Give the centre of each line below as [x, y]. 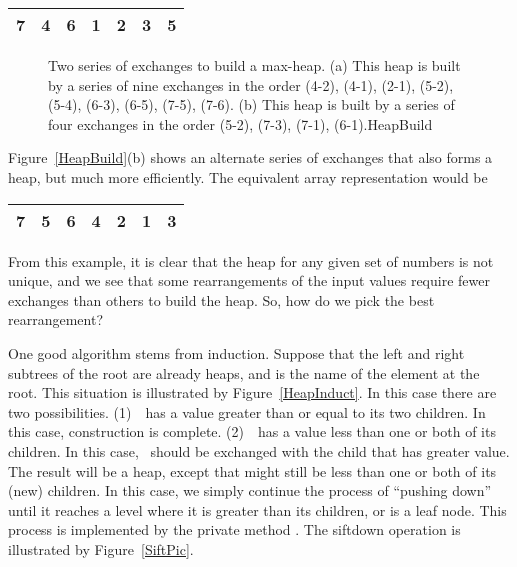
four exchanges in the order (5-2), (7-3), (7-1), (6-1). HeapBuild [240, 123]
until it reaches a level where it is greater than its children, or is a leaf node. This [257, 509]
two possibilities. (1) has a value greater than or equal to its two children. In [247, 411]
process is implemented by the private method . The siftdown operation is [234, 529]
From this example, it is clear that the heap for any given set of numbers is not [251, 260]
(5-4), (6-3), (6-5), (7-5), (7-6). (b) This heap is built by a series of [251, 104]
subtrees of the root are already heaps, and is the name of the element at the [244, 372]
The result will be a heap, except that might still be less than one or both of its [252, 470]
